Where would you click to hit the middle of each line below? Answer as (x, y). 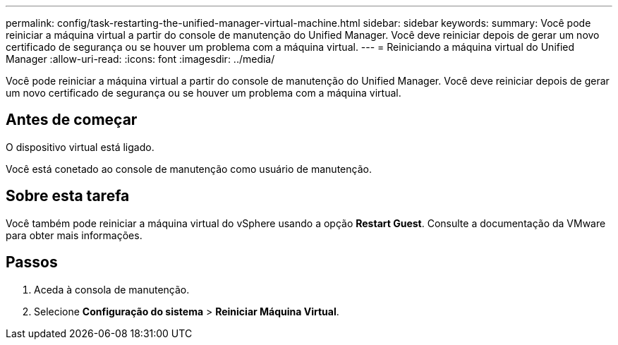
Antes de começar (72, 120)
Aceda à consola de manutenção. (112, 289)
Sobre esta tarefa (68, 196)
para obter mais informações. (74, 235)
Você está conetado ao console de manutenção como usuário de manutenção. (189, 169)
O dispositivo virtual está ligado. (80, 147)
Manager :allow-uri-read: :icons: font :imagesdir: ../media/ (140, 59)
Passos (32, 262)
